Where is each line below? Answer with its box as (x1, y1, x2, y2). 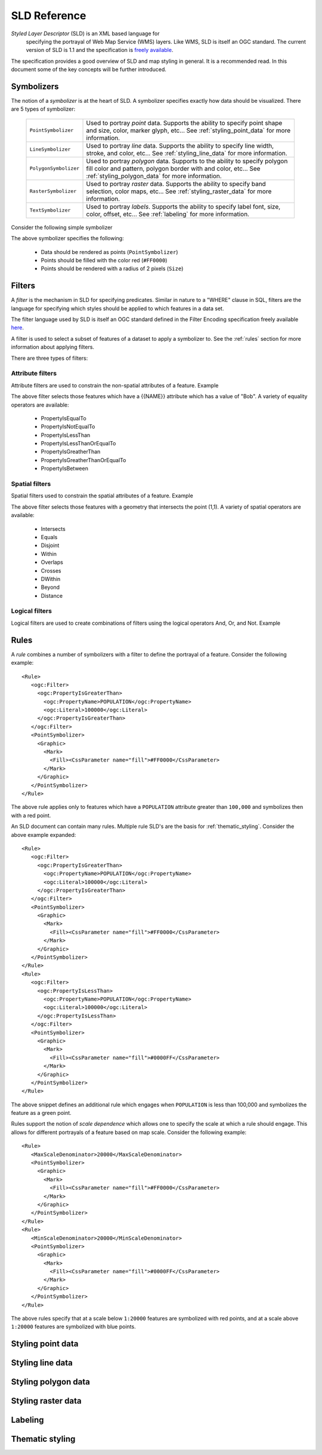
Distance (41, 592, 63, 599)
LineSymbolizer (29, 146, 71, 152)
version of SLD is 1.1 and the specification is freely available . (26, 47, 174, 54)
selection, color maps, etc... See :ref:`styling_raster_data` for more (86, 187, 272, 195)
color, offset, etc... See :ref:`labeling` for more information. (86, 210, 250, 218)
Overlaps (41, 559, 64, 566)
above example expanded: (11, 831, 76, 838)
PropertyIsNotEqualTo (41, 423, 95, 430)
